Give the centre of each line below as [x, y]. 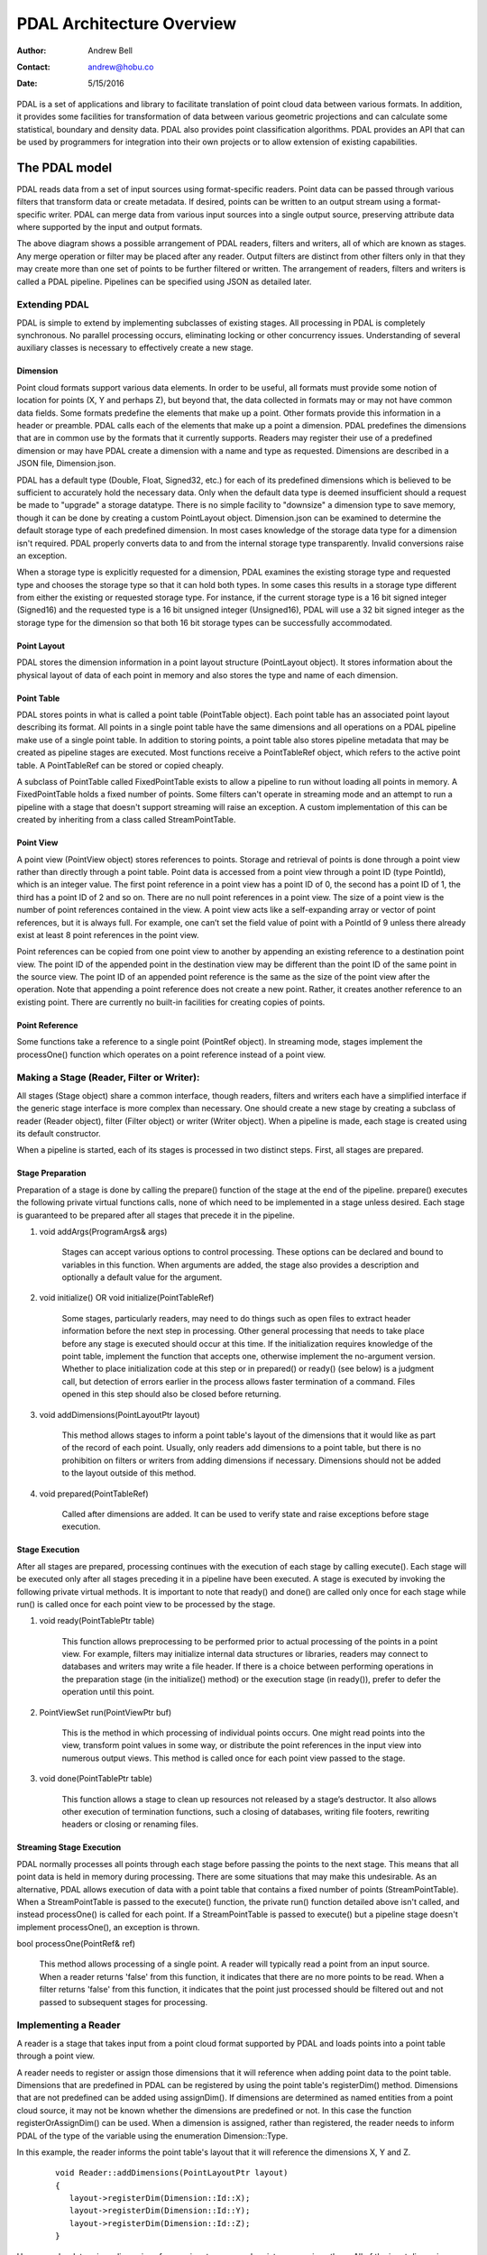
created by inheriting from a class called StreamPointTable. [126, 820]
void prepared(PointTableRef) [94, 1494]
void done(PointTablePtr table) [96, 1779]
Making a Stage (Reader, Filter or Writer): [108, 1078]
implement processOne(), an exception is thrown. [108, 1927]
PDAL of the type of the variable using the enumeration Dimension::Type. [152, 2135]
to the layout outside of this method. [129, 1473]
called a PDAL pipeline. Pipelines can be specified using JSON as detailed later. [164, 281]
